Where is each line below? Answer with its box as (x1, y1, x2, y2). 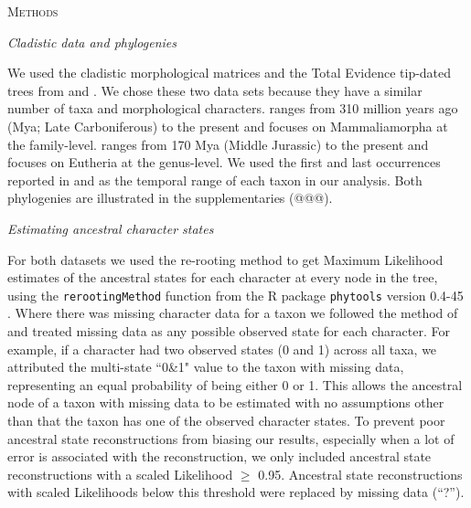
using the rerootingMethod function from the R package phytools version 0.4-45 (7, 285, 464, 304)
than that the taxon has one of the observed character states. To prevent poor (7, 410, 445, 429)
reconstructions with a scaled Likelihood (7, 464, 233, 483)
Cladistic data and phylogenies (7, 32, 177, 51)
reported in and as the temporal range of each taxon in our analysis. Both (7, 170, 423, 189)
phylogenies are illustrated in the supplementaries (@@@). (7, 188, 333, 207)
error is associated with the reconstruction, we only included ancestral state (7, 447, 432, 466)
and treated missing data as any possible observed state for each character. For (7, 321, 450, 340)
